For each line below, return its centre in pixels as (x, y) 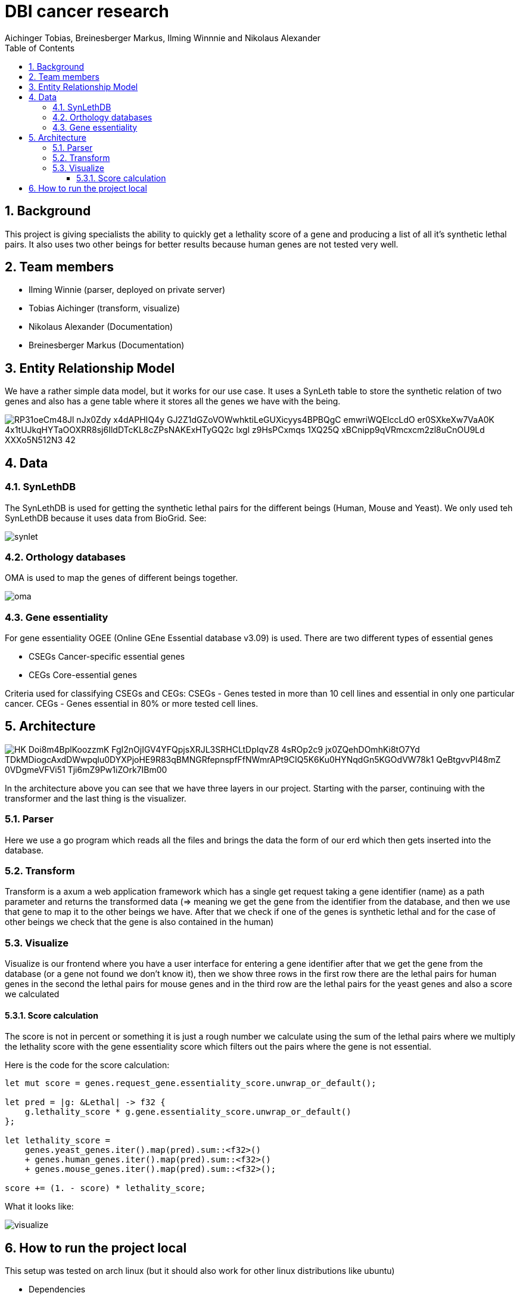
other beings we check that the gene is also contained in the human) (139, 922)
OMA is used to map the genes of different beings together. (122, 578)
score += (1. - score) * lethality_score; (105, 1188)
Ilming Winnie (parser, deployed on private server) (127, 290)
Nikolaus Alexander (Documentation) (101, 327)
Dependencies (57, 1289)
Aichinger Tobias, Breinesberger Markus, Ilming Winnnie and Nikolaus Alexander (163, 38)
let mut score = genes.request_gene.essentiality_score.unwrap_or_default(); (191, 1083)
